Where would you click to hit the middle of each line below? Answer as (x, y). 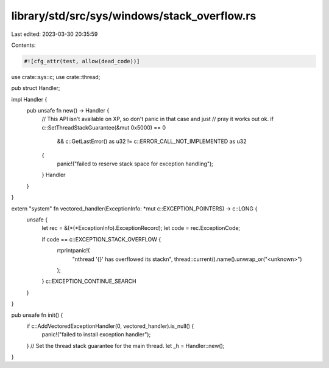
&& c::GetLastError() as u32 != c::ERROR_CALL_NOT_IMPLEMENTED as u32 (152, 141)
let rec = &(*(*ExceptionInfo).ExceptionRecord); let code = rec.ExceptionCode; (141, 228)
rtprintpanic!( (73, 251)
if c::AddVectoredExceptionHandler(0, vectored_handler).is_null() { (110, 326)
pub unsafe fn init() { (37, 315)
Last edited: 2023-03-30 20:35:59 (55, 34)
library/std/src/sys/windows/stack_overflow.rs (134, 16)
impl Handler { (29, 99)
